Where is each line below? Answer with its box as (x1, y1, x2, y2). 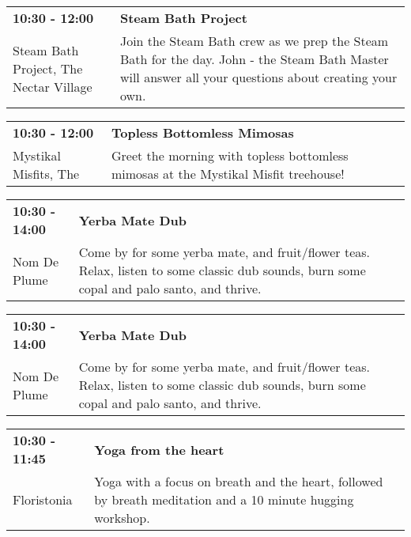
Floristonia (13, 490, 73, 509)
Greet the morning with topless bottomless (111, 146, 349, 165)
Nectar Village (13, 77, 92, 96)
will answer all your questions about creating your (119, 68, 398, 86)
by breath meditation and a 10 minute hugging (94, 490, 354, 509)
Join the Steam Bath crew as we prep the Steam (119, 32, 389, 50)
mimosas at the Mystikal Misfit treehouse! (111, 165, 345, 183)
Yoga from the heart (94, 440, 224, 459)
